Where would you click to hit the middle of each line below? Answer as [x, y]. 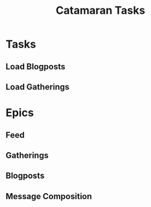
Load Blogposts [35, 66]
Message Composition [49, 196]
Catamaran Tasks [100, 11]
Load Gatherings [38, 87]
